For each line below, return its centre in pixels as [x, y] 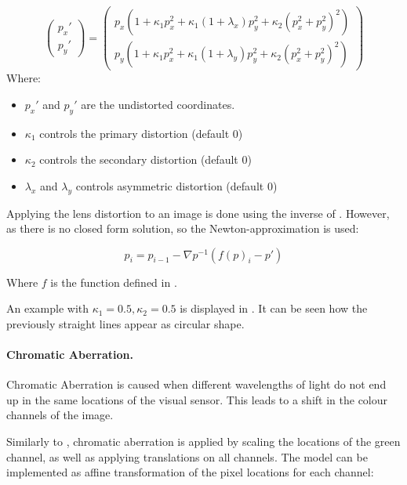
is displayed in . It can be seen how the [274, 308]
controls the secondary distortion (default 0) [145, 159]
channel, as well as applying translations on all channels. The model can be [187, 456]
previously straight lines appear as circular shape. [125, 323]
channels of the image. [60, 415]
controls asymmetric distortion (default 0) [176, 185]
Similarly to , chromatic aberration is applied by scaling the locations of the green [203, 442]
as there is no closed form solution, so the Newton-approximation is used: [183, 228]
